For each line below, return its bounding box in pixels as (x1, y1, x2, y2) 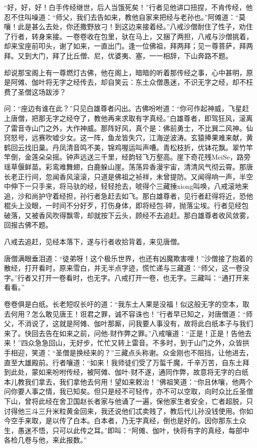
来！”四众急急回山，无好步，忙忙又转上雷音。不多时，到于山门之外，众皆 (4, 337, 243, 348)
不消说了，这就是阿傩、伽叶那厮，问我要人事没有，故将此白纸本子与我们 (17, 318, 253, 329)
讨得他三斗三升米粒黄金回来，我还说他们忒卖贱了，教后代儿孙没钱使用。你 (4, 405, 246, 416)
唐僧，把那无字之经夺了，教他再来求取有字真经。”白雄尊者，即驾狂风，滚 (10, 112, 246, 123)
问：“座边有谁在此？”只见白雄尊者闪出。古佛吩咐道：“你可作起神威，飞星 (4, 103, 242, 113)
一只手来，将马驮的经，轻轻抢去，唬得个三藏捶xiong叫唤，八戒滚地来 (24, 181, 249, 191)
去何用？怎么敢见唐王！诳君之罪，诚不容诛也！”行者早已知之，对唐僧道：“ (4, 308, 246, 319)
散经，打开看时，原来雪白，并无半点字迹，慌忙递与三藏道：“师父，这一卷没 (4, 263, 250, 273)
